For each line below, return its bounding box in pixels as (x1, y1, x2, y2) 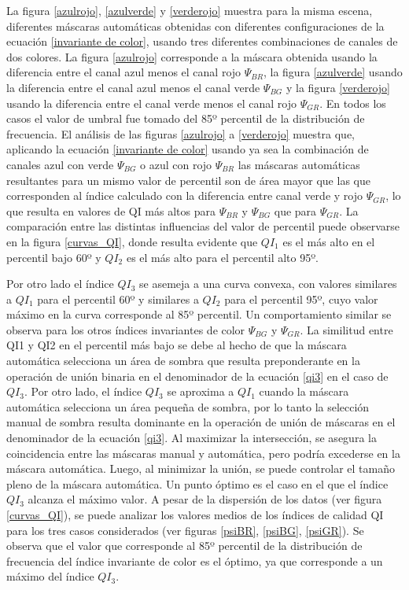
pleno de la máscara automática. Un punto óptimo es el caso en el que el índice (6, 475, 389, 492)
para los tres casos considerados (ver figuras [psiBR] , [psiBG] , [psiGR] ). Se (6, 522, 364, 538)
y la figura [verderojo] (286, 79, 390, 95)
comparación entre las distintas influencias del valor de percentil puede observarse (6, 218, 400, 234)
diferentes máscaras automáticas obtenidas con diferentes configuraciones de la (6, 17, 385, 34)
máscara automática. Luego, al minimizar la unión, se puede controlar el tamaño (6, 460, 395, 477)
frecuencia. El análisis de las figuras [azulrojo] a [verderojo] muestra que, (6, 125, 356, 142)
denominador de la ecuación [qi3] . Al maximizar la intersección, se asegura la (6, 430, 377, 446)
